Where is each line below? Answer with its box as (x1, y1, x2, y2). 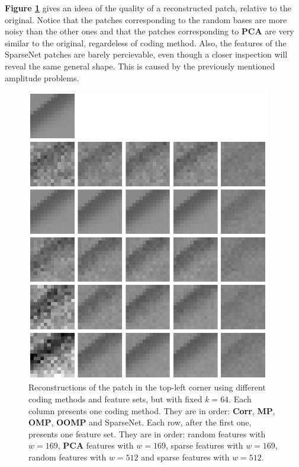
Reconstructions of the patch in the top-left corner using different (28, 381, 266, 393)
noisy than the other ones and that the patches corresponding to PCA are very (5, 25, 294, 37)
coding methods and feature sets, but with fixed (28, 393, 202, 405)
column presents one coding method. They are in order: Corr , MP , (28, 404, 275, 417)
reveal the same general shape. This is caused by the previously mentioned (5, 59, 275, 72)
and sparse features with (141, 451, 230, 463)
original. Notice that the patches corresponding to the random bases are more (5, 13, 287, 26)
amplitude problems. (5, 71, 79, 84)
